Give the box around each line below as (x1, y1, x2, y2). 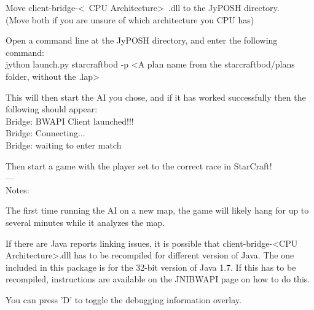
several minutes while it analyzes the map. (6, 215, 165, 228)
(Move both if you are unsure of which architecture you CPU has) (6, 13, 254, 26)
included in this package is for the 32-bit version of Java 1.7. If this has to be (6, 260, 296, 273)
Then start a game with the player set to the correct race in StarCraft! (6, 159, 272, 172)
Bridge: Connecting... (6, 126, 85, 139)
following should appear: (6, 103, 98, 115)
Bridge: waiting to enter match (6, 138, 122, 151)
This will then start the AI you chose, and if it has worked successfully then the (6, 90, 306, 103)
